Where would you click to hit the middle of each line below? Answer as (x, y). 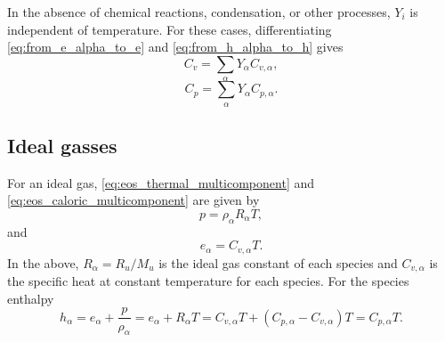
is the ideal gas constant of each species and (278, 262)
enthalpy (31, 298)
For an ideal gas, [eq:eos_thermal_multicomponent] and (161, 182)
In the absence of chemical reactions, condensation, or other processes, (199, 12)
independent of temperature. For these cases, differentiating (170, 29)
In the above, (43, 262)
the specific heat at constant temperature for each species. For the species (208, 281)
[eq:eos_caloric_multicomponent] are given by (133, 200)
